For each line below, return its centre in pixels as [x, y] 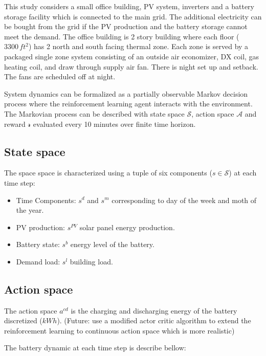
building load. [91, 261]
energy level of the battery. [112, 244]
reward [15, 124]
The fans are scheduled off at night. [60, 76]
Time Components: [46, 200]
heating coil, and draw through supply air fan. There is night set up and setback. [131, 66]
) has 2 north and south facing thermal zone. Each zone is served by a [138, 46]
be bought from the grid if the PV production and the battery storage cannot [126, 26]
